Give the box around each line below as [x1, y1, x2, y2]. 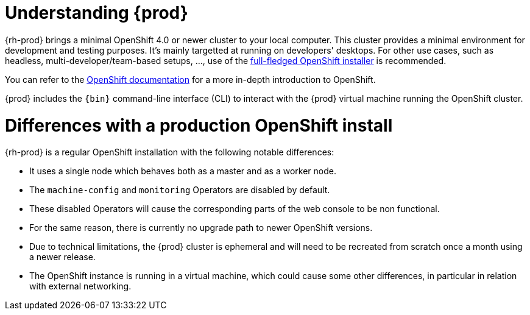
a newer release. [29, 252, 96, 263]
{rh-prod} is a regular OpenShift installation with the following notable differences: [5, 147, 334, 158]
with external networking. [29, 281, 132, 292]
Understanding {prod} [5, 2, 188, 23]
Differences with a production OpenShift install [5, 115, 393, 136]
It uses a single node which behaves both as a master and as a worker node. [29, 166, 336, 177]
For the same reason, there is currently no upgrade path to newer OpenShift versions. [29, 222, 373, 233]
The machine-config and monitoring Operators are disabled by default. [29, 185, 330, 196]
